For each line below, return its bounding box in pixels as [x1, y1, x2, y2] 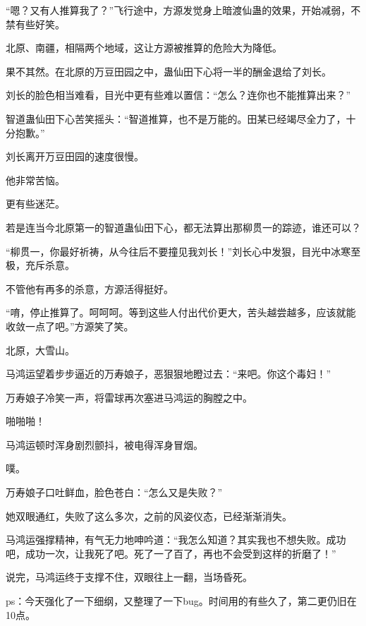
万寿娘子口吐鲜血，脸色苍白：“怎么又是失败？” [6, 485, 223, 500]
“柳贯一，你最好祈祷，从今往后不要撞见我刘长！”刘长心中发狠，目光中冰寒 [6, 243, 351, 258]
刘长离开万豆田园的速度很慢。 [6, 149, 144, 164]
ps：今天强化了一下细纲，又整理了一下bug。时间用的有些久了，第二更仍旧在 [6, 594, 357, 608]
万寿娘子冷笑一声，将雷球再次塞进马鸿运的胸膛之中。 [6, 390, 252, 404]
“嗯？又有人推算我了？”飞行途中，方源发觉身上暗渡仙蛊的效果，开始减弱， [6, 3, 351, 17]
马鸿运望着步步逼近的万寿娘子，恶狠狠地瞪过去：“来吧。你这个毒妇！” [6, 366, 331, 381]
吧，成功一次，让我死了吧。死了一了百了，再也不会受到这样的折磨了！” [6, 546, 336, 560]
